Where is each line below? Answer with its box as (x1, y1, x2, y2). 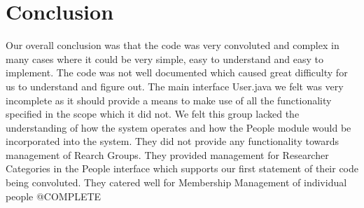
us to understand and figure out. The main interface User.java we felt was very (6, 78, 344, 93)
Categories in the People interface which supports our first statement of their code (6, 161, 359, 176)
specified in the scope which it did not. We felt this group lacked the (6, 106, 300, 121)
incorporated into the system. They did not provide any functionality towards (6, 134, 339, 148)
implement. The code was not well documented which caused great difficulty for (6, 65, 348, 80)
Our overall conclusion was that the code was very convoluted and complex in (6, 38, 339, 53)
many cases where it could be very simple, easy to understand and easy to (6, 51, 323, 66)
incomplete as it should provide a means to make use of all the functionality (6, 92, 332, 107)
